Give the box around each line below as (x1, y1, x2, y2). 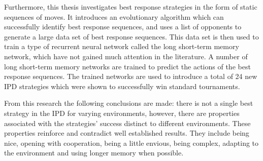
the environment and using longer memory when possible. (4, 147, 184, 158)
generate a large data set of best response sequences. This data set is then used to (4, 31, 259, 42)
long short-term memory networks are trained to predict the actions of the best (4, 61, 251, 71)
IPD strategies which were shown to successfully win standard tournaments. (4, 80, 240, 91)
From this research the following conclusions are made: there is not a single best (4, 98, 253, 108)
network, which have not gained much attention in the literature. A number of (4, 51, 248, 61)
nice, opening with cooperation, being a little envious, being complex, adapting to (4, 137, 259, 148)
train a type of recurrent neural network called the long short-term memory (4, 41, 239, 52)
